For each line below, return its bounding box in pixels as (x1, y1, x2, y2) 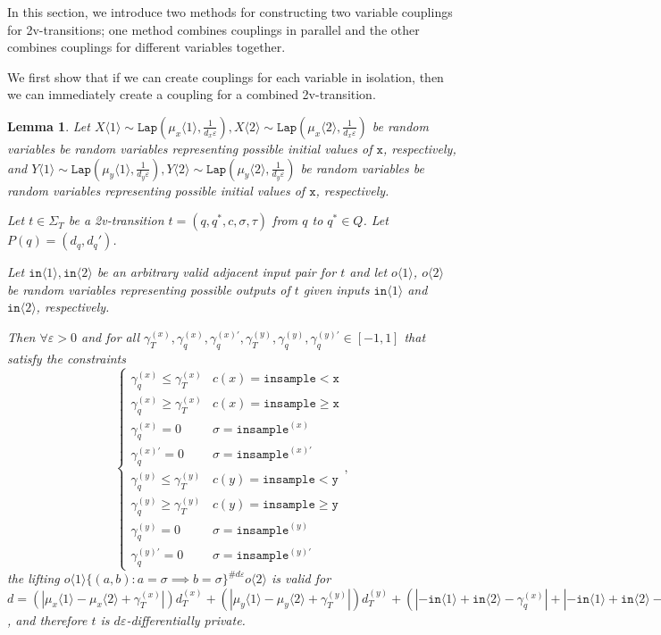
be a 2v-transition (68, 211, 164, 230)
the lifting (7, 569, 60, 588)
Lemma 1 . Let (7, 116, 90, 135)
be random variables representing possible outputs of (7, 280, 290, 298)
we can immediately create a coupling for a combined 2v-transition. (7, 85, 376, 104)
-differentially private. (126, 610, 246, 629)
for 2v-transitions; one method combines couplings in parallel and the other (7, 20, 420, 38)
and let (349, 263, 388, 281)
